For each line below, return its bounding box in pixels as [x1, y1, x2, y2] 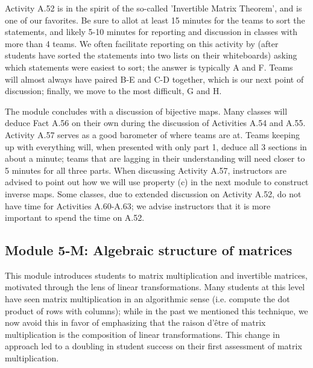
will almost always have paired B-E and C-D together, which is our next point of [5, 72, 304, 85]
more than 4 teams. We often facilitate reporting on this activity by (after [5, 37, 279, 49]
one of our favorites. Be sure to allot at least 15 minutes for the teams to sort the [5, 13, 305, 26]
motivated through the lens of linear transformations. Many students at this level [5, 281, 305, 293]
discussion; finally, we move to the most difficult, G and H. [5, 84, 222, 97]
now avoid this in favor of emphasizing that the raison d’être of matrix [5, 316, 266, 329]
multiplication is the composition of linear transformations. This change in [5, 328, 280, 340]
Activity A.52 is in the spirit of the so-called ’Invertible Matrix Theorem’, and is [5, 2, 302, 14]
